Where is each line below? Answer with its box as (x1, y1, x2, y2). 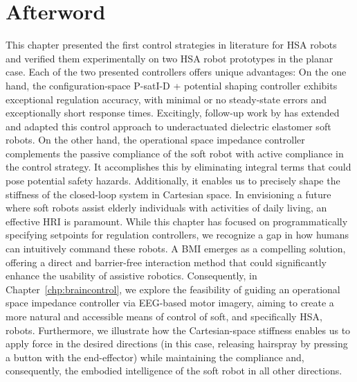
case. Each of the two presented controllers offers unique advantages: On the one (6, 64, 347, 79)
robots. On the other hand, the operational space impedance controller (6, 132, 305, 147)
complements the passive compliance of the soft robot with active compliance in (6, 146, 344, 160)
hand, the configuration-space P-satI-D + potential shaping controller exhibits (6, 78, 338, 92)
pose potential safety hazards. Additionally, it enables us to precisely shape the (6, 173, 340, 188)
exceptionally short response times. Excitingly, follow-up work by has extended (6, 105, 340, 120)
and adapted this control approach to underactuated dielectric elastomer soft (6, 119, 331, 133)
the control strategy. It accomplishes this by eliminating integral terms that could (6, 159, 351, 174)
